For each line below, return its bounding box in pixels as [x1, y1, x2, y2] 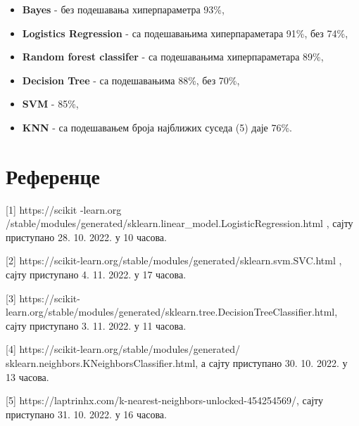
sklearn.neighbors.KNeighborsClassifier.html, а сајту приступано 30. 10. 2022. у [6, 356, 348, 370]
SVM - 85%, [22, 96, 79, 111]
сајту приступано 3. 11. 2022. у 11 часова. [6, 318, 187, 333]
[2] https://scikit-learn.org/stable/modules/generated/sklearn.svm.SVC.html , [6, 253, 342, 268]
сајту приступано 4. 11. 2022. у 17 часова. [6, 267, 187, 282]
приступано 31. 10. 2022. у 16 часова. [6, 406, 167, 421]
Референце [6, 161, 100, 190]
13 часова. [6, 369, 49, 384]
